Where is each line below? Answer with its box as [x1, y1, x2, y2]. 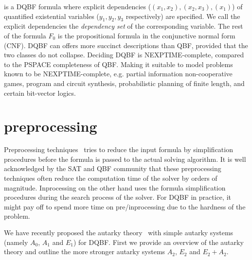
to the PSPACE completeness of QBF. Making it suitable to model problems [4, 59, 233, 69]
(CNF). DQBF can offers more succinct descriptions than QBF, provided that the [4, 40, 248, 50]
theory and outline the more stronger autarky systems [4, 246, 165, 257]
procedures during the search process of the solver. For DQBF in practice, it [4, 192, 231, 202]
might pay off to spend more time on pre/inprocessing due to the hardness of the [4, 201, 246, 211]
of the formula [4, 30, 46, 40]
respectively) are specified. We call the [126, 11, 240, 21]
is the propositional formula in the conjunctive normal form [57, 30, 235, 40]
